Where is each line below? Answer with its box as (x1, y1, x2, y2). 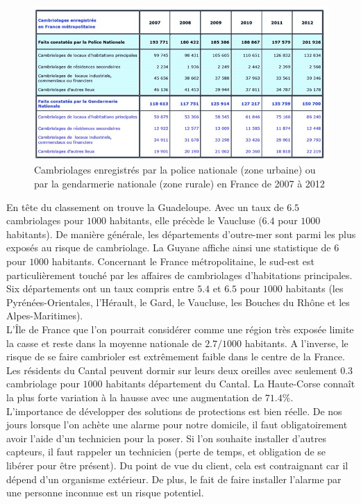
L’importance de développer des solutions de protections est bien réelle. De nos (6, 403, 342, 418)
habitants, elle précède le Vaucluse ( (109, 213, 262, 228)
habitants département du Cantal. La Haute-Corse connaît (106, 376, 355, 391)
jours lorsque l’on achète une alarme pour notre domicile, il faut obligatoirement (6, 417, 348, 432)
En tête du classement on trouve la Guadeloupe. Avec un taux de (6, 199, 284, 214)
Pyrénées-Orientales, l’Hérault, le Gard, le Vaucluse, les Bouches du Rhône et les (6, 294, 350, 309)
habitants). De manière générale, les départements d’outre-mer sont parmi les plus (6, 226, 356, 241)
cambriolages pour (6, 213, 84, 228)
